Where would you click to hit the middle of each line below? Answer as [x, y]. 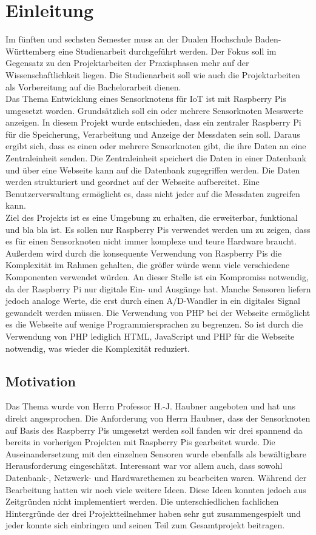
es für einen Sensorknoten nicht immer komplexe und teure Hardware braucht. [151, 241]
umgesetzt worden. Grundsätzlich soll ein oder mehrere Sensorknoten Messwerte [154, 110]
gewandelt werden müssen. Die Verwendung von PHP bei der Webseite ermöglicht [158, 312]
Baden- [268, 39]
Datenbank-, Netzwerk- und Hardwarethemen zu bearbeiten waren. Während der [156, 477]
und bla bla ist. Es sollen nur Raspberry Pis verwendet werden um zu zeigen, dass [158, 229]
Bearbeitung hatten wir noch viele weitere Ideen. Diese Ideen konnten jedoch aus [156, 489]
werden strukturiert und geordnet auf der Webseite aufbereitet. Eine [133, 182]
